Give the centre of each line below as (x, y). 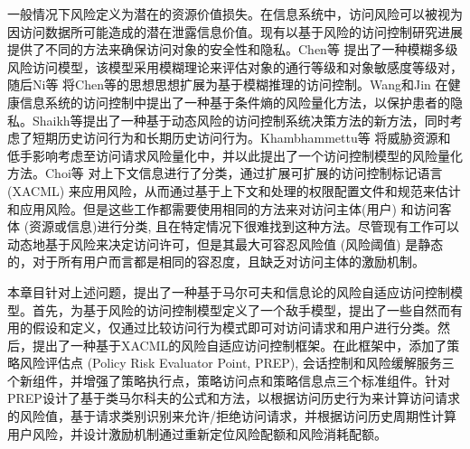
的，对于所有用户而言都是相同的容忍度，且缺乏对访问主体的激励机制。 (216, 262)
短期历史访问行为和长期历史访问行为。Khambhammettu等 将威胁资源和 (241, 138)
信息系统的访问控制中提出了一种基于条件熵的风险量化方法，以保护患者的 (235, 102)
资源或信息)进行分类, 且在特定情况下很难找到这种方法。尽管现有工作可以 (244, 226)
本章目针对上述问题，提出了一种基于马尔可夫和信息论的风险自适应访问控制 (229, 291)
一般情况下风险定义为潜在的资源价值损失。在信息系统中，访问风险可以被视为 (235, 14)
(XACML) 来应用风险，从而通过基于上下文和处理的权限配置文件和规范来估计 (234, 190)
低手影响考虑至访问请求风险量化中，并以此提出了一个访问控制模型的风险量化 (235, 155)
